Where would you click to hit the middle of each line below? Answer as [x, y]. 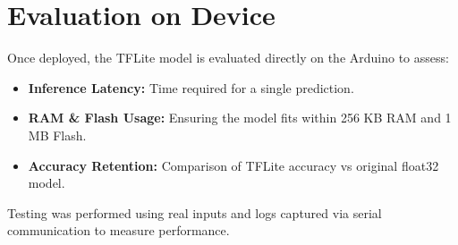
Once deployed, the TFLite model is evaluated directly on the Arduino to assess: [228, 58]
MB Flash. [57, 135]
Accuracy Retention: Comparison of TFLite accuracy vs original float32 [233, 165]
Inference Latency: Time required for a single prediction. [191, 87]
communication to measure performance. [119, 230]
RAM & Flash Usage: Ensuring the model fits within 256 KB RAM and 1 [240, 118]
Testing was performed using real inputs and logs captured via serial [195, 212]
